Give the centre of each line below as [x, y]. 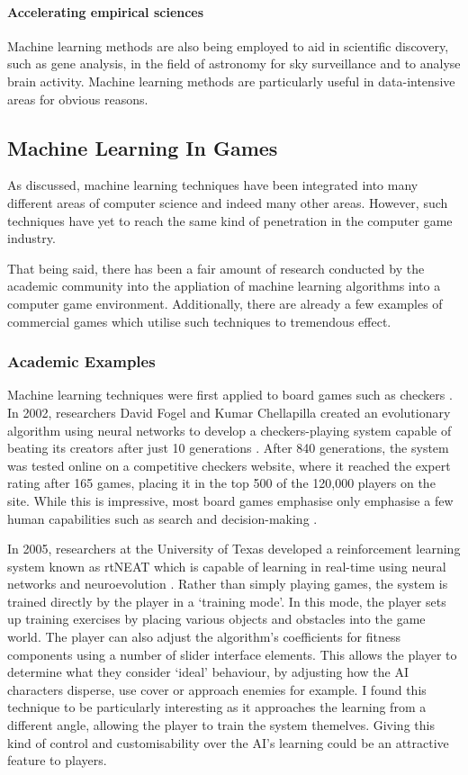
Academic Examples [81, 361]
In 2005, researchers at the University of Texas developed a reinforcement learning [234, 549]
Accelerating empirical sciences [106, 11]
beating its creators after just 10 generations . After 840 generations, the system [228, 448]
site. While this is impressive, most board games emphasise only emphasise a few [230, 500]
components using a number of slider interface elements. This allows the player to [232, 654]
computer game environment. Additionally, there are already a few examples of [225, 303]
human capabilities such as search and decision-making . [162, 518]
